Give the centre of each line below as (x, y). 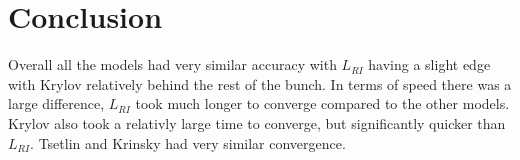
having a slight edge (429, 64)
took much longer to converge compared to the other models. (322, 103)
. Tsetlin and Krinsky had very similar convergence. (188, 142)
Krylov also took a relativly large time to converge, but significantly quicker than (257, 122)
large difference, (56, 103)
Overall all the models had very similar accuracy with (172, 64)
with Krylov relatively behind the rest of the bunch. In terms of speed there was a (260, 83)
